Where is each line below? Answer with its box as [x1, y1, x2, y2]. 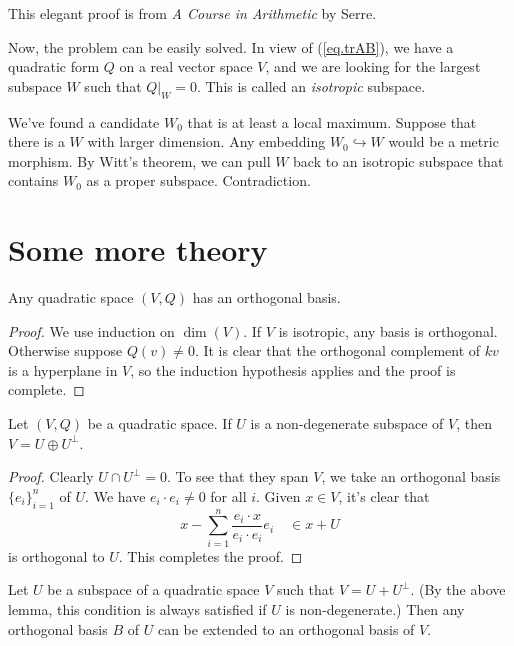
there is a [8, 131, 65, 152]
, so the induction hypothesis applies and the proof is [130, 359, 456, 380]
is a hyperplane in [8, 359, 118, 380]
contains [8, 170, 59, 191]
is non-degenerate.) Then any [285, 598, 465, 619]
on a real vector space [119, 56, 253, 77]
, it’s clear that [338, 485, 430, 506]
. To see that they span [166, 466, 309, 487]
